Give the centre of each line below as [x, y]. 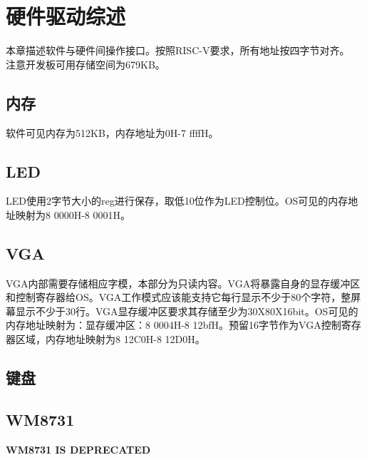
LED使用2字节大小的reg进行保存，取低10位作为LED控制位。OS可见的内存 [177, 201]
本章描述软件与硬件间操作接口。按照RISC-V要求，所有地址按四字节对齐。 [178, 50]
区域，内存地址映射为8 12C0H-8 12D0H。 [110, 339]
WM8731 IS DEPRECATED [78, 449]
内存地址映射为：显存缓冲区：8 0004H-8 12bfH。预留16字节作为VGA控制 [174, 325]
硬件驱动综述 [66, 16]
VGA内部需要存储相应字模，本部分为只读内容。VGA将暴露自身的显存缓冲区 [183, 283]
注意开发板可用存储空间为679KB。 [86, 64]
